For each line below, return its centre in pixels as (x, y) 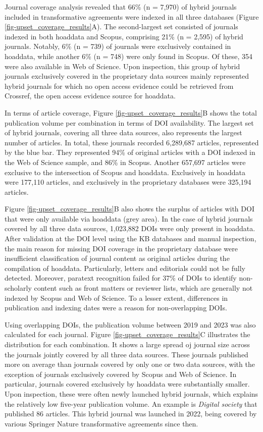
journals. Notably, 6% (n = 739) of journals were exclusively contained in (118, 46)
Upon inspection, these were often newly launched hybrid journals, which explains (131, 393)
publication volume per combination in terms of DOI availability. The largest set (129, 122)
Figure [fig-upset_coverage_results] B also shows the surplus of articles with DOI (129, 209)
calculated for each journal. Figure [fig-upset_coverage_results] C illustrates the (127, 334)
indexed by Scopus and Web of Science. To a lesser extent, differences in (116, 298)
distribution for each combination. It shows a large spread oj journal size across (127, 344)
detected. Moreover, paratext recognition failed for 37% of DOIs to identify (121, 278)
